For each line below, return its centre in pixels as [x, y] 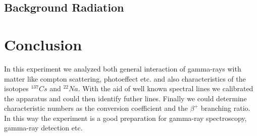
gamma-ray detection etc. [43, 128]
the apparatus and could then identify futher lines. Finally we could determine [125, 98]
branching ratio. [225, 108]
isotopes [16, 88]
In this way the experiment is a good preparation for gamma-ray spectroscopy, [125, 118]
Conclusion [43, 44]
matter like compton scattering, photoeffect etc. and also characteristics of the [125, 78]
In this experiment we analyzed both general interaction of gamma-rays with [123, 68]
